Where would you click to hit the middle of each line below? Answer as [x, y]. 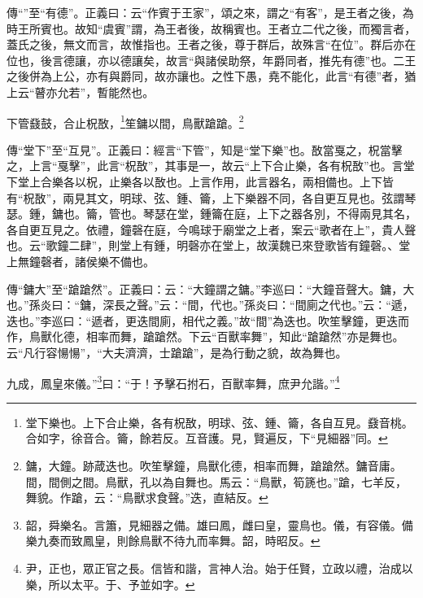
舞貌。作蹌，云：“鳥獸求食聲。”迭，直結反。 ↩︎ [147, 498]
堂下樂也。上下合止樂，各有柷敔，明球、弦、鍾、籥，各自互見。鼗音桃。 [219, 422]
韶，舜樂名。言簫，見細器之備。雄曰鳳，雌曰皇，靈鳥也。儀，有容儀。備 [219, 524]
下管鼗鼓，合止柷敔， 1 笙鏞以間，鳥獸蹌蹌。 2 [125, 121]
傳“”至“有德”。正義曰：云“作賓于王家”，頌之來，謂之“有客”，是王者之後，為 [210, 12]
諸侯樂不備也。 [114, 261]
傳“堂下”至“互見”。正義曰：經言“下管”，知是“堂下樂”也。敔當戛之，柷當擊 [205, 149]
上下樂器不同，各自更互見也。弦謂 [314, 197]
